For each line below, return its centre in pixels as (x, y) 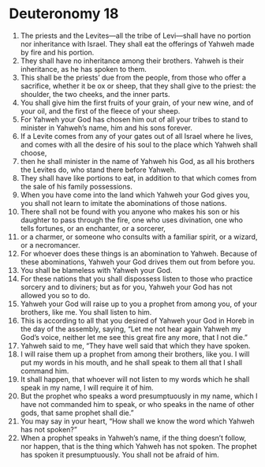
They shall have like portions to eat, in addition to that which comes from (138, 177)
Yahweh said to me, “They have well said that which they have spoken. (135, 346)
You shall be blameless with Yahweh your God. (96, 270)
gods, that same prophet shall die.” (77, 413)
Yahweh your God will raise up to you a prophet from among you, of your (138, 304)
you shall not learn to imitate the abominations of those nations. (123, 203)
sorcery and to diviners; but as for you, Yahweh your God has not (126, 287)
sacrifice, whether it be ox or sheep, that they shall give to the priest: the (138, 86)
